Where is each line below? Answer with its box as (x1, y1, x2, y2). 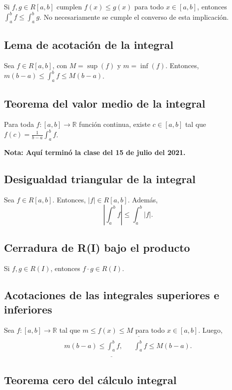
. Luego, (198, 324, 223, 335)
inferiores (4, 302, 52, 317)
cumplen (56, 1, 82, 11)
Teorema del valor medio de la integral (4, 96, 205, 111)
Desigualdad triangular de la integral (4, 171, 196, 187)
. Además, (128, 194, 158, 204)
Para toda (4, 119, 34, 129)
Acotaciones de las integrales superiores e (4, 287, 220, 302)
